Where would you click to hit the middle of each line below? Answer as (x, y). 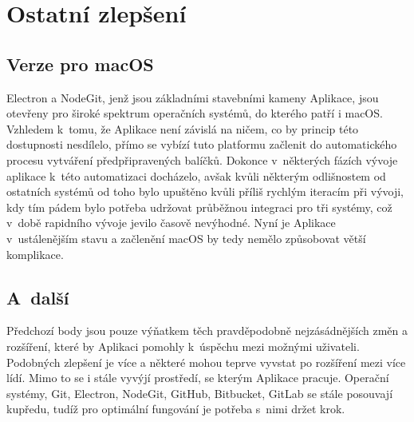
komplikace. (35, 254)
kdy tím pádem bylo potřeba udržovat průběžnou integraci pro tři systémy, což (199, 207)
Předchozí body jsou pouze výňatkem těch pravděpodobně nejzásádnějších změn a (207, 330)
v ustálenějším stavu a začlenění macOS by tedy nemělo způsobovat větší (186, 238)
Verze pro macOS (80, 64)
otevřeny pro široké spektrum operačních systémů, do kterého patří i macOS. (195, 113)
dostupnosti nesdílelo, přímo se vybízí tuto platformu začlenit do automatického (202, 144)
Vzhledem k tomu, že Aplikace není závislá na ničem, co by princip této (183, 128)
